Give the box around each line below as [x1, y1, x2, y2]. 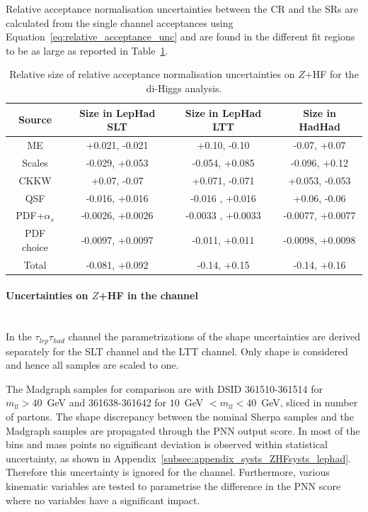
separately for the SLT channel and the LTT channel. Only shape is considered [6, 343, 348, 358]
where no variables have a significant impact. [6, 492, 200, 507]
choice [22, 239, 49, 254]
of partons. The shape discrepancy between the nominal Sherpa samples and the [6, 408, 355, 423]
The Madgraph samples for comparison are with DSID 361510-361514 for [6, 381, 323, 396]
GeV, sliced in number [261, 395, 358, 410]
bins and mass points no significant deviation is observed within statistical [6, 437, 328, 452]
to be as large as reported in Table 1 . [6, 43, 168, 57]
